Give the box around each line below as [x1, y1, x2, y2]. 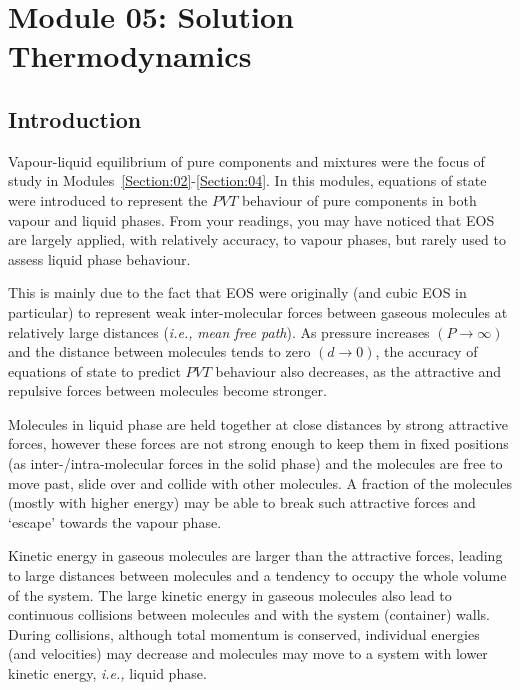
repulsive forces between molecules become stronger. [8, 380, 327, 401]
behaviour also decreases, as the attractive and [215, 360, 502, 381]
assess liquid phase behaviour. [8, 248, 191, 269]
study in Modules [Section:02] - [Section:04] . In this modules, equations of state [8, 170, 487, 191]
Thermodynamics [8, 35, 252, 76]
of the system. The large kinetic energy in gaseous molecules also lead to [8, 584, 452, 605]
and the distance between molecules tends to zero [8, 341, 311, 362]
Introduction [8, 103, 142, 134]
